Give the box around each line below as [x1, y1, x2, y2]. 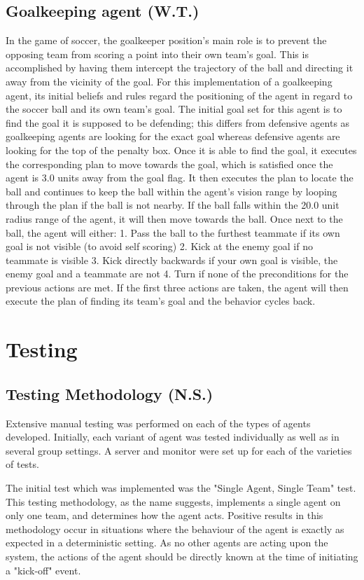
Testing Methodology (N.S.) [6, 382, 213, 404]
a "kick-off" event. [6, 562, 81, 577]
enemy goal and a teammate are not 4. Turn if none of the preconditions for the [6, 266, 349, 281]
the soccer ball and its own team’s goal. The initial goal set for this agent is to [6, 102, 342, 116]
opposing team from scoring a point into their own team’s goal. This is [6, 46, 309, 61]
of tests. [6, 457, 39, 471]
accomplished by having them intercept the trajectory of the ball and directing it [6, 60, 353, 75]
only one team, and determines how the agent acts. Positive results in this [6, 508, 323, 523]
